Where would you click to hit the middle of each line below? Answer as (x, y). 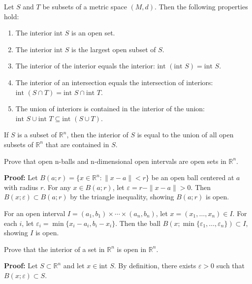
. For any (57, 187)
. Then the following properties (201, 6)
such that (231, 266)
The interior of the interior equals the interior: (85, 66)
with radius (21, 187)
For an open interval (35, 213)
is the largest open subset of (114, 49)
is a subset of (37, 135)
